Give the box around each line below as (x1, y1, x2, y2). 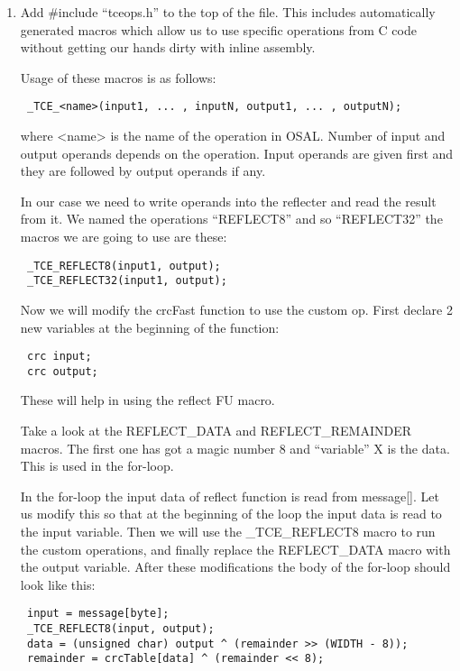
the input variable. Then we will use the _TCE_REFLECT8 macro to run (20, 521, 436, 540)
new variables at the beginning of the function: (20, 317, 280, 336)
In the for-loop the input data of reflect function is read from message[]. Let (20, 486, 439, 505)
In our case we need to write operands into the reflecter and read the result (20, 191, 437, 210)
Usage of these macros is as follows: (20, 68, 216, 87)
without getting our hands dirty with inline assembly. (20, 38, 316, 57)
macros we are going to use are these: (20, 227, 227, 245)
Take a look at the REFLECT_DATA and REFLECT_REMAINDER (20, 421, 412, 439)
